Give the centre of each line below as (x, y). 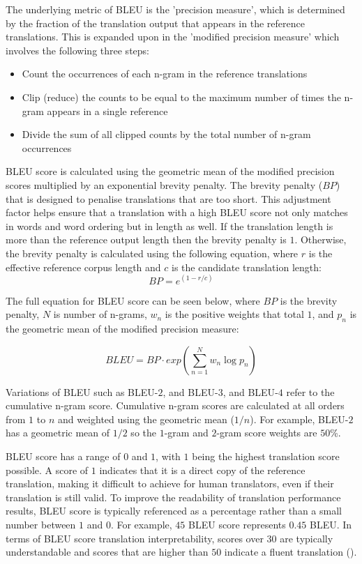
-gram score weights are (267, 433)
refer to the (310, 391)
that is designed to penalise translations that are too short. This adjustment (168, 198)
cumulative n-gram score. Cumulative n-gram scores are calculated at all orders (175, 405)
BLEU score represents (237, 524)
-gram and (186, 433)
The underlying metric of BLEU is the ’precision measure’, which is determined (175, 9)
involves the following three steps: (77, 50)
